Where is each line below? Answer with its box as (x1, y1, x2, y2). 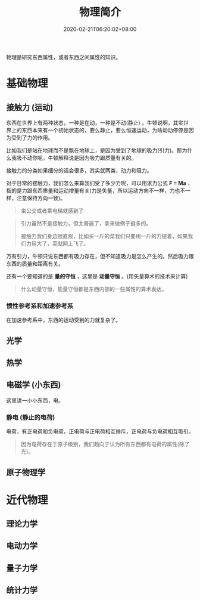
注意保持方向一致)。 (16, 194, 66, 202)
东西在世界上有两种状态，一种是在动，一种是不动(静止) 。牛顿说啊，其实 (6, 119, 184, 126)
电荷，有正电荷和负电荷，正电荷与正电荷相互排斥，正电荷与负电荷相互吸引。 (6, 428, 194, 435)
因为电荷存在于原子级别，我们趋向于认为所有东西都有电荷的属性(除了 (20, 441, 190, 448)
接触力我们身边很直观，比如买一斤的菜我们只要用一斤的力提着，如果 (20, 232, 188, 239)
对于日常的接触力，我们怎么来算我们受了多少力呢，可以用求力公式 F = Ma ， (6, 180, 193, 187)
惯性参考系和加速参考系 (6, 302, 73, 310)
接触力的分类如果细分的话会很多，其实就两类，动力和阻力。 (6, 166, 152, 174)
